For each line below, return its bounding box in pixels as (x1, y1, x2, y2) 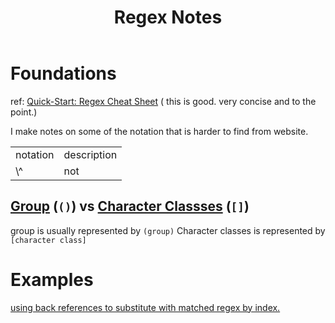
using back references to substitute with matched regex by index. (10, 301, 281, 313)
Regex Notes (113, 6, 223, 29)
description (63, 147, 118, 161)
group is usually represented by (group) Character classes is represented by (10, 224, 326, 236)
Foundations (10, 62, 117, 85)
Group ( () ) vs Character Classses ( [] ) (10, 198, 250, 215)
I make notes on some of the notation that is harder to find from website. (10, 125, 309, 137)
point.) (10, 106, 38, 118)
